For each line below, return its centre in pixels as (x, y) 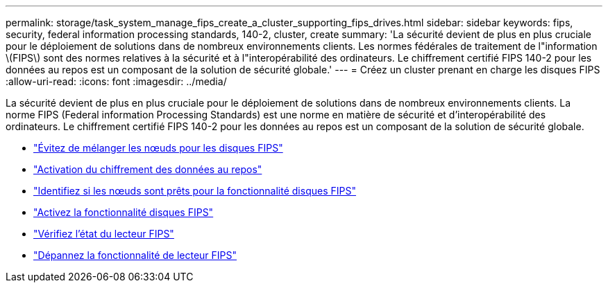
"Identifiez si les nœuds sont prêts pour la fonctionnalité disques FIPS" (195, 191)
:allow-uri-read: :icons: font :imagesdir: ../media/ (116, 81)
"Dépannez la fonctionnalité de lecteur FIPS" (135, 255)
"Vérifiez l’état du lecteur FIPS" (104, 234)
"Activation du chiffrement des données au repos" (148, 169)
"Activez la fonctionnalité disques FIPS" (124, 212)
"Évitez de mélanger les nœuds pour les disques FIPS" (158, 148)
